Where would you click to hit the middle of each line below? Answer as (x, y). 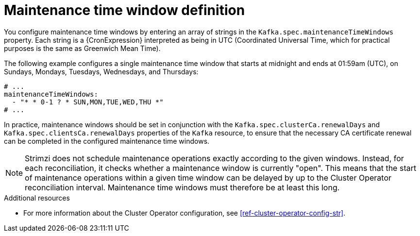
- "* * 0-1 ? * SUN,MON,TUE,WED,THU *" (88, 102)
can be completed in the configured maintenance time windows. (107, 141)
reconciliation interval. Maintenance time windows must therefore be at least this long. (182, 187)
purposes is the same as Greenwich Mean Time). (82, 48)
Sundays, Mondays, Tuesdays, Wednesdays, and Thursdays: (101, 71)
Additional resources (37, 198)
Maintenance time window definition (125, 10)
